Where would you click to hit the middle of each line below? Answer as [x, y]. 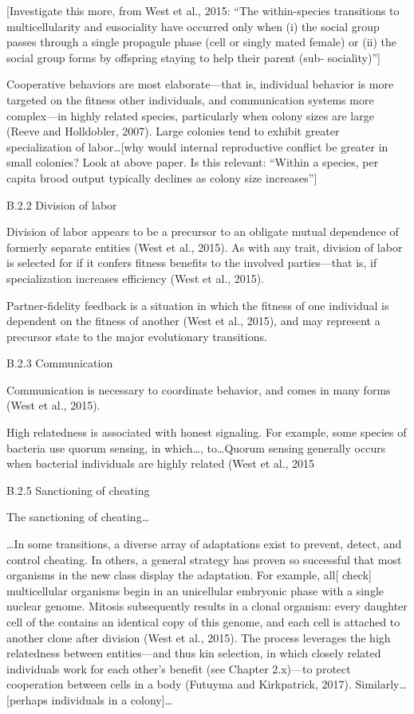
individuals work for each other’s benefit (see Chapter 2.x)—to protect [179, 668]
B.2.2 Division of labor [62, 204]
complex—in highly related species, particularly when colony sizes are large [190, 115]
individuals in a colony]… [112, 699]
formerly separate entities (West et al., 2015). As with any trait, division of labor [205, 247]
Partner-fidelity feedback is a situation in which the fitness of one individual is [198, 305]
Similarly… [381, 684]
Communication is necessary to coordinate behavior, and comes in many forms [199, 389]
